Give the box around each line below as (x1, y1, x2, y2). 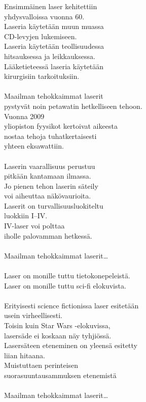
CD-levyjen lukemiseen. (4, 31, 77, 41)
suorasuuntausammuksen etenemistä (4, 369, 117, 380)
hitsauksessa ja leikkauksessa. (4, 50, 95, 61)
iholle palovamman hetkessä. (4, 230, 92, 241)
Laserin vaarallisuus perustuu (4, 160, 95, 171)
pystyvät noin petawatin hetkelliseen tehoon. (4, 100, 142, 111)
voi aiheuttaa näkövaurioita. (4, 190, 91, 201)
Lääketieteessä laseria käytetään (4, 61, 104, 71)
